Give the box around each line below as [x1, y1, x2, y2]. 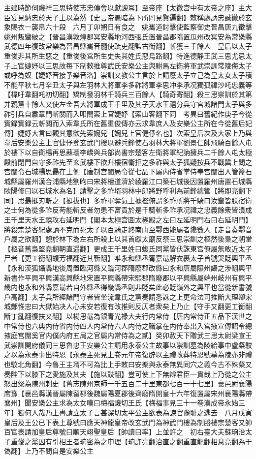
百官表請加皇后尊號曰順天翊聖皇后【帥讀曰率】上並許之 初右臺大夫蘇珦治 [4, 427, 245, 437]
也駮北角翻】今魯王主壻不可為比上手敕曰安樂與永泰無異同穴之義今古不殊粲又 [4, 359, 252, 369]
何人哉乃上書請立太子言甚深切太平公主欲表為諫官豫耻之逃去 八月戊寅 [24, 407, 252, 417]
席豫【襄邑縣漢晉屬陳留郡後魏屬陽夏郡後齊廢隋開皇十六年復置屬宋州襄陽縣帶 [4, 388, 252, 398]
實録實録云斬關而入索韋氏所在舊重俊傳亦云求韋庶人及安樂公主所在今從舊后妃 [4, 118, 252, 128]
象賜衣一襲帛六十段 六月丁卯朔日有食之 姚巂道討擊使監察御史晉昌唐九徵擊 [4, 22, 252, 32]
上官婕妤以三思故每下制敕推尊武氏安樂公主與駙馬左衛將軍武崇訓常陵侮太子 [10, 60, 252, 70]
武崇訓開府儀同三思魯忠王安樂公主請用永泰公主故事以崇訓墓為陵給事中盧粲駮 [4, 339, 252, 350]
